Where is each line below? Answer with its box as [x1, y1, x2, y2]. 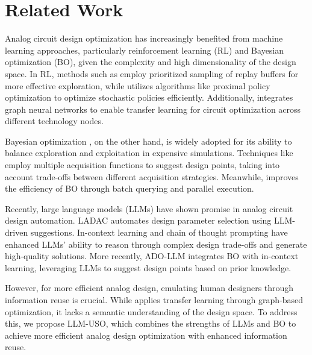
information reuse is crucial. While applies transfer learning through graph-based [5, 294, 304, 306]
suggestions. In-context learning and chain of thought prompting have [30, 226, 288, 239]
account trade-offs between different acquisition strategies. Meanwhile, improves [5, 170, 299, 183]
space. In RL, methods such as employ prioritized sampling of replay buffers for [5, 67, 299, 80]
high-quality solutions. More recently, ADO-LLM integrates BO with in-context [5, 250, 299, 262]
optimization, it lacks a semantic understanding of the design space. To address [5, 305, 298, 318]
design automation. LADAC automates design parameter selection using [5, 214, 272, 227]
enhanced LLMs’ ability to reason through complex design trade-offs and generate [5, 237, 307, 250]
